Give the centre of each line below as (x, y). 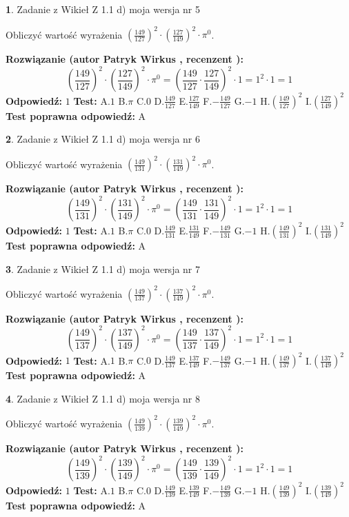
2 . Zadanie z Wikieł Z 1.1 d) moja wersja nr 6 (103, 139)
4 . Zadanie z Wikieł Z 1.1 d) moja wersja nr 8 (103, 398)
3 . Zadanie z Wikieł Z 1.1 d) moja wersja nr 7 (103, 268)
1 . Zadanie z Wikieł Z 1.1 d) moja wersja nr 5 (103, 9)
